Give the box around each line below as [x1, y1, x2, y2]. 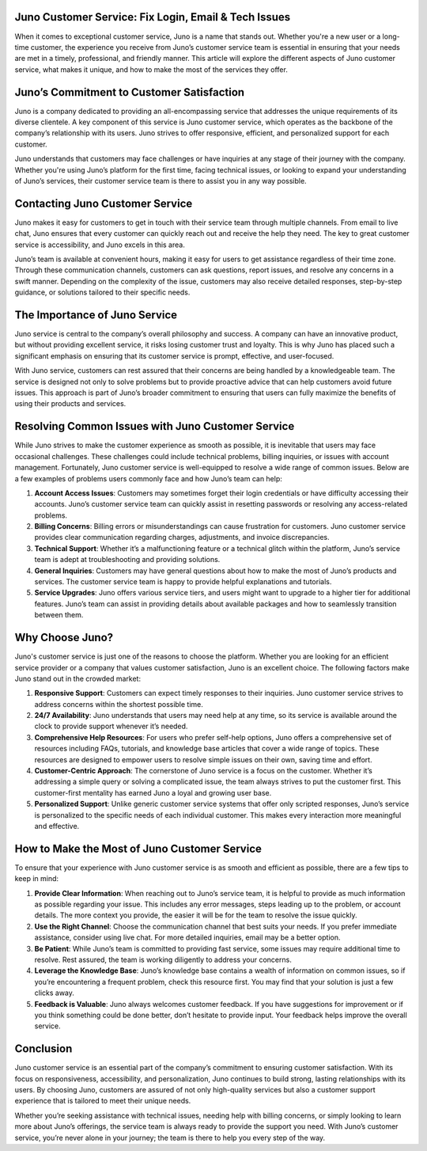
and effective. [34, 821, 80, 830]
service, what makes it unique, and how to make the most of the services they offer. [14, 64, 288, 74]
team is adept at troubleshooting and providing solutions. [34, 555, 221, 564]
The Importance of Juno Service [14, 309, 178, 321]
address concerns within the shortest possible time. [34, 699, 203, 708]
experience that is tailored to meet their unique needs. [14, 1096, 191, 1106]
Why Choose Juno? [14, 631, 114, 644]
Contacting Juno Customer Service [14, 196, 193, 210]
